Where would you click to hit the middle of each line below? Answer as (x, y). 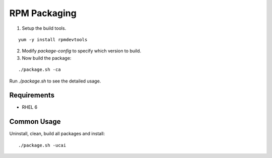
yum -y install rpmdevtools (53, 39)
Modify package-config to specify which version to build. (82, 51)
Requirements (32, 95)
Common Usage (35, 122)
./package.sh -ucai (42, 145)
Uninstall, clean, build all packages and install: (57, 134)
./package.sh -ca (40, 70)
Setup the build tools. (44, 28)
